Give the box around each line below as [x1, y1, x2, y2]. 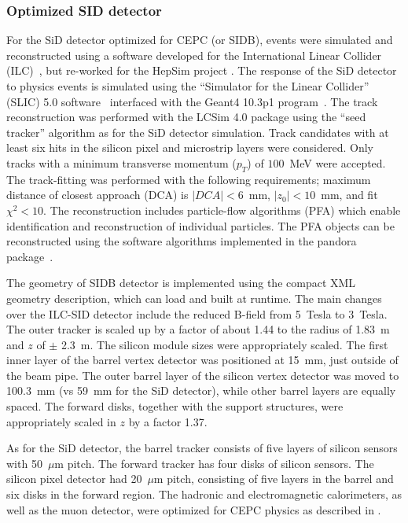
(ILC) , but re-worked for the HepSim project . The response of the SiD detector [6, 62, 397, 79]
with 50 [6, 455, 42, 471]
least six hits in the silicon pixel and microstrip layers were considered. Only [6, 139, 373, 156]
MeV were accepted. [289, 154, 386, 171]
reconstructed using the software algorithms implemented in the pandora [6, 233, 357, 249]
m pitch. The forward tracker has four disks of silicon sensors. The [54, 455, 374, 471]
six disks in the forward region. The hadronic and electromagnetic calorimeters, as [6, 486, 402, 503]
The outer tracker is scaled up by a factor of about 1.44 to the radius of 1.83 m [6, 321, 390, 337]
